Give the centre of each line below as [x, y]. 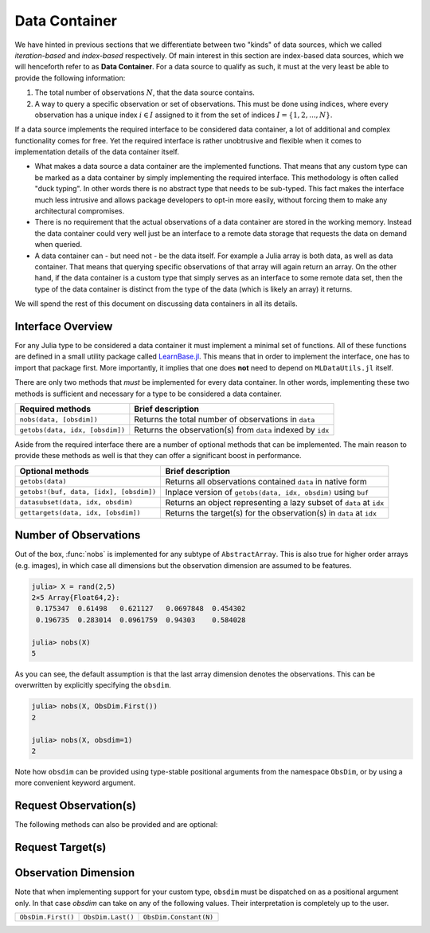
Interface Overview [64, 326]
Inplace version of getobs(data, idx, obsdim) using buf [267, 492]
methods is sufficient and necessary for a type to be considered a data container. [148, 394]
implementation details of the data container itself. [97, 152]
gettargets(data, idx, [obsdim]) [80, 513]
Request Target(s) [61, 847]
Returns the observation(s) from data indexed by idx [232, 430]
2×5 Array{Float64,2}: [76, 598]
